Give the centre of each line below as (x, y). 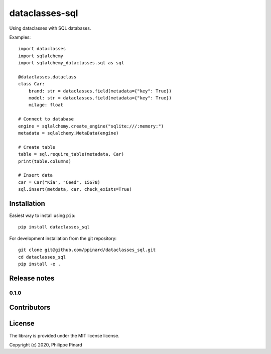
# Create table (37, 147)
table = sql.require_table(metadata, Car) (71, 154)
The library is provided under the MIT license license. (64, 335)
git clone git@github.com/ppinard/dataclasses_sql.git (87, 250)
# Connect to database (46, 119)
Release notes (32, 278)
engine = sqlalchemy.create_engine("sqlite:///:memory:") (91, 126)
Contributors (30, 308)
